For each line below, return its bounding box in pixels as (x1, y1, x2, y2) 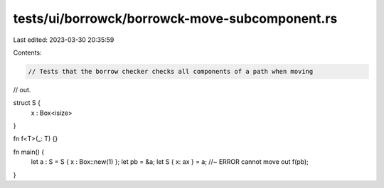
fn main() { (13, 148, 45, 156)
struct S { (13, 99, 41, 107)
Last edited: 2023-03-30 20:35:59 (13, 35, 114, 44)
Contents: (13, 48, 42, 57)
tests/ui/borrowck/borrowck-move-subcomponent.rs (13, 11, 338, 26)
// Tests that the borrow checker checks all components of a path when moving (28, 67, 314, 75)
